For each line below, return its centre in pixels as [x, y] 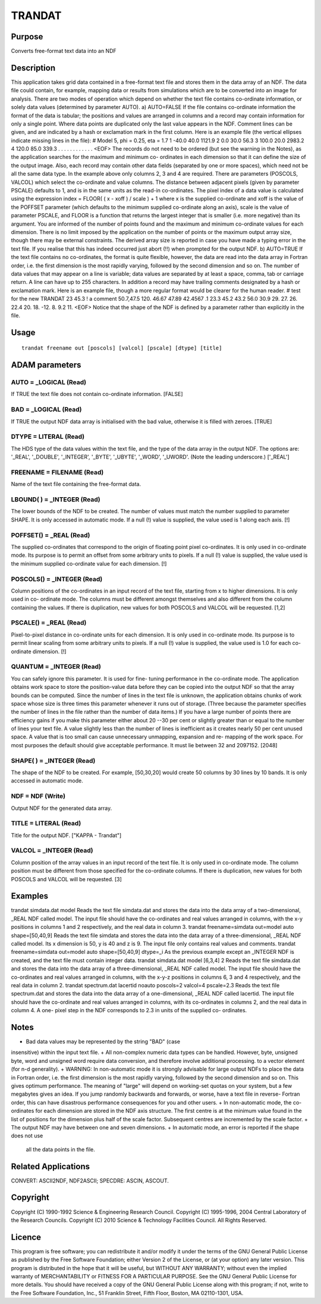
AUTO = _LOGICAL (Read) [48, 382]
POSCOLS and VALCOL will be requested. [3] [66, 879]
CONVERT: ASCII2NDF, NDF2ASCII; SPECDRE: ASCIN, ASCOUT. [90, 1180]
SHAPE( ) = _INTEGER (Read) [53, 760]
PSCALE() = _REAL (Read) [49, 623]
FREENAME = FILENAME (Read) [57, 472]
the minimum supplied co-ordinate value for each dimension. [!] [89, 563]
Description [33, 68]
